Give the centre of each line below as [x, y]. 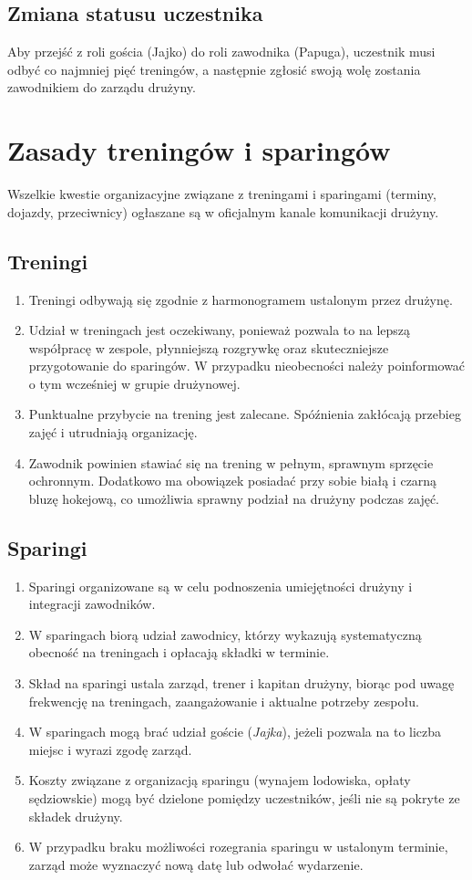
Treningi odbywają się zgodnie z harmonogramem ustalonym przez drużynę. [241, 299]
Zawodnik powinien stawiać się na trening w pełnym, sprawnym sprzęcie [231, 462]
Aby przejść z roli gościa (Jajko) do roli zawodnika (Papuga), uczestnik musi [221, 52]
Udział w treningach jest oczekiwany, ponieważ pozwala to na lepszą [220, 330]
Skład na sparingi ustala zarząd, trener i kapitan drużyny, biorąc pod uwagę [241, 683]
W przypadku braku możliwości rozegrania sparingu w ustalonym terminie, [238, 847]
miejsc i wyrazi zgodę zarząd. [110, 749]
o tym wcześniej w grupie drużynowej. [134, 383]
